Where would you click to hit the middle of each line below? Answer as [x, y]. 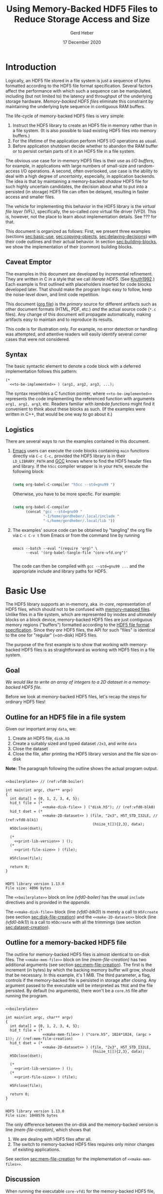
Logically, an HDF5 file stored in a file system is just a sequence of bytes [78, 80]
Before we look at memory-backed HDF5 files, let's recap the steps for [76, 697]
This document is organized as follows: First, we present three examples [78, 231]
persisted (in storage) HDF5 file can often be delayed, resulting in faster [77, 191]
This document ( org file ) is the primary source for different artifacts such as [81, 304]
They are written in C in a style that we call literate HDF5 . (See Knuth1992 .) [80, 279]
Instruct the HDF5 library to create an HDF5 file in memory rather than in [85, 125]
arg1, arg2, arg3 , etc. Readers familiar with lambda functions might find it [80, 404]
